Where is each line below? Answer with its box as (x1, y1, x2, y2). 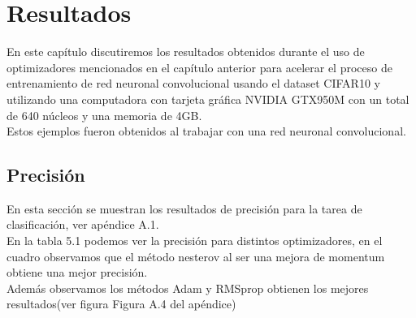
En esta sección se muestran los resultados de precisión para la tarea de (6, 200, 362, 217)
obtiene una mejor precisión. (6, 264, 148, 281)
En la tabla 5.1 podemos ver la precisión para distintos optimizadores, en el (6, 232, 383, 249)
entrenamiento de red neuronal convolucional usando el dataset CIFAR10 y (6, 75, 380, 92)
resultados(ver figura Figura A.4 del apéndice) (6, 295, 236, 312)
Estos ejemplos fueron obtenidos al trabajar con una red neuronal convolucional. (6, 122, 406, 140)
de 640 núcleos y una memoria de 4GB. (6, 106, 202, 123)
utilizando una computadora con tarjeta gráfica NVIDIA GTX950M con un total (6, 90, 409, 107)
